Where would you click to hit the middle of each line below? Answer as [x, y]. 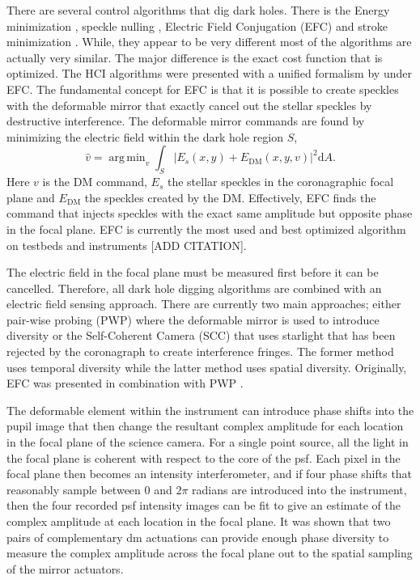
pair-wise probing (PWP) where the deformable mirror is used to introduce [193, 319]
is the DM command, [95, 182]
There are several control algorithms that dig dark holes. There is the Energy [198, 10]
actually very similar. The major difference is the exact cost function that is [195, 57]
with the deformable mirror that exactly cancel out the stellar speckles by [189, 105]
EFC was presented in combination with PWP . [125, 383]
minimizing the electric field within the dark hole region [145, 136]
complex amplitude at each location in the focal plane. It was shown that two [199, 521]
